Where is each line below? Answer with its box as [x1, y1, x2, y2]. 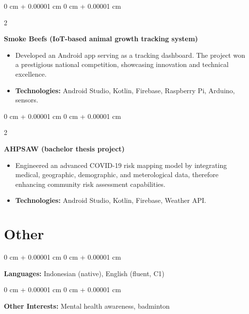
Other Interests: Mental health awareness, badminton [4, 300, 170, 311]
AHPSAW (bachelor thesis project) [4, 143, 125, 153]
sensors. [15, 95, 38, 105]
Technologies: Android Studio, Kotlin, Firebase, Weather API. [15, 195, 206, 205]
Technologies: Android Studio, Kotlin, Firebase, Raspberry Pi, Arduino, [15, 85, 235, 95]
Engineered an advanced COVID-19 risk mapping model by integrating [15, 160, 227, 170]
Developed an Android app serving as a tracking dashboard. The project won [15, 50, 245, 60]
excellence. [15, 68, 47, 79]
